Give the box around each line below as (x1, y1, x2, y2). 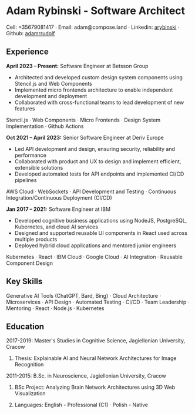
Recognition (14, 361, 44, 368)
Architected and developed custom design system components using (14, 73, 183, 80)
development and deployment (14, 92, 88, 99)
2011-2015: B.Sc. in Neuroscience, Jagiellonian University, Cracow (6, 372, 166, 379)
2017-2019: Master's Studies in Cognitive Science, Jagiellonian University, (6, 337, 186, 344)
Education (6, 321, 45, 331)
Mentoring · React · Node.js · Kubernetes (6, 304, 105, 312)
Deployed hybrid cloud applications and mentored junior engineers (14, 242, 177, 249)
